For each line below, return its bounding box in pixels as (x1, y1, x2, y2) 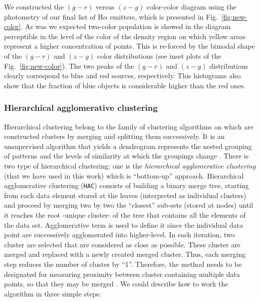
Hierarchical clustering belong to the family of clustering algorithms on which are (4, 121, 253, 131)
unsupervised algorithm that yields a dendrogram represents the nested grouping (4, 140, 252, 151)
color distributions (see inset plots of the (97, 50, 221, 61)
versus (96, 2, 115, 12)
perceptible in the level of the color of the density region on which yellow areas (4, 31, 246, 41)
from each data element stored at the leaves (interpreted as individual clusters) (4, 190, 246, 200)
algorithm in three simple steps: (4, 288, 101, 298)
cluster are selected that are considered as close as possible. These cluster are (4, 239, 240, 249)
